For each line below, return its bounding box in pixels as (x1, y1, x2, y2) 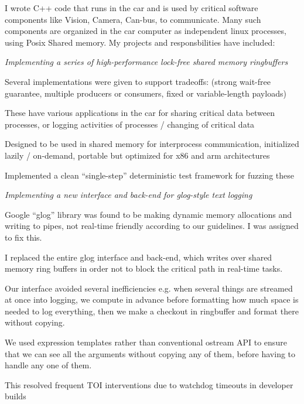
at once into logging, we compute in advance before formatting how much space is (5, 293, 299, 306)
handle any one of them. (5, 359, 92, 371)
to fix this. (5, 231, 42, 243)
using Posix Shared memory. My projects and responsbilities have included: (5, 36, 275, 48)
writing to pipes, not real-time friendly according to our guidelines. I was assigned (5, 220, 299, 232)
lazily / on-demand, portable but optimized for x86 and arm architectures (5, 149, 270, 161)
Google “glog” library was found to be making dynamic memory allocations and (5, 208, 292, 220)
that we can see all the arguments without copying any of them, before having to (5, 347, 296, 360)
